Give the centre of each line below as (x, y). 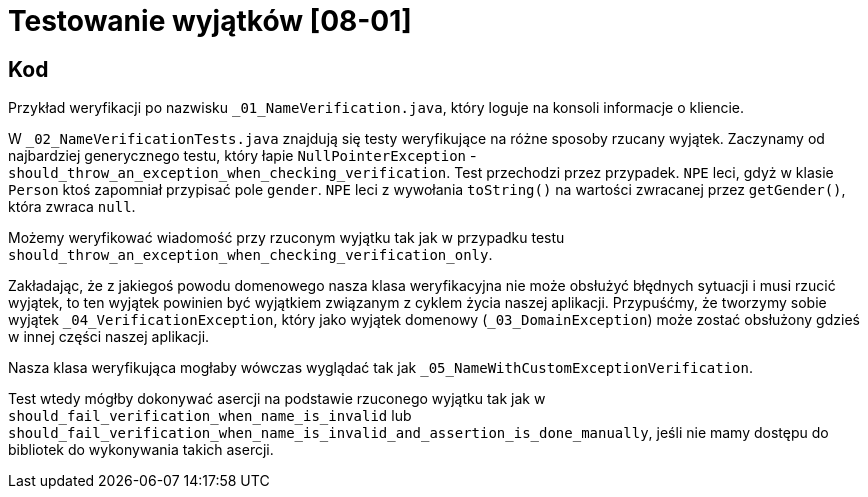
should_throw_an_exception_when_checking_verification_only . (250, 255)
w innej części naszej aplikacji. (109, 337)
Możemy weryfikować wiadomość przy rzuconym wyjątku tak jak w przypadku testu (286, 238)
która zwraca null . (72, 207)
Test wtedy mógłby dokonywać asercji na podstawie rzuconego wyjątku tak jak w (277, 399)
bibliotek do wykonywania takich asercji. (141, 450)
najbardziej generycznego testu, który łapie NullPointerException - (242, 156)
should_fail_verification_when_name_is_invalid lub (210, 416)
